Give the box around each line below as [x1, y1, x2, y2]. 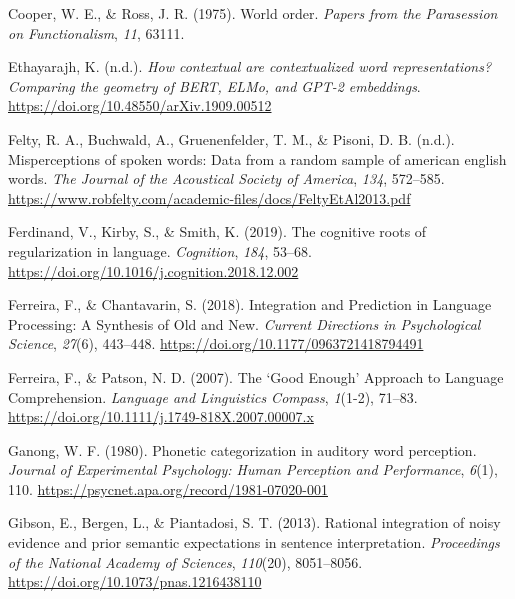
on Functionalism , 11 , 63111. [8, 22, 185, 43]
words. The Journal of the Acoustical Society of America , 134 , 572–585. [8, 168, 445, 189]
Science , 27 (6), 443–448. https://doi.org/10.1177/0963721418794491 [8, 333, 424, 354]
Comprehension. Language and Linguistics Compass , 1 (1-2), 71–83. [8, 386, 418, 407]
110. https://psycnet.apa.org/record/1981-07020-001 [8, 478, 328, 499]
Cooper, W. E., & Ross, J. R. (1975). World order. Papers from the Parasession [8, 3, 498, 23]
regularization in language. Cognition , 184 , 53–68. [8, 240, 312, 261]
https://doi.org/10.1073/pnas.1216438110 [8, 571, 262, 592]
